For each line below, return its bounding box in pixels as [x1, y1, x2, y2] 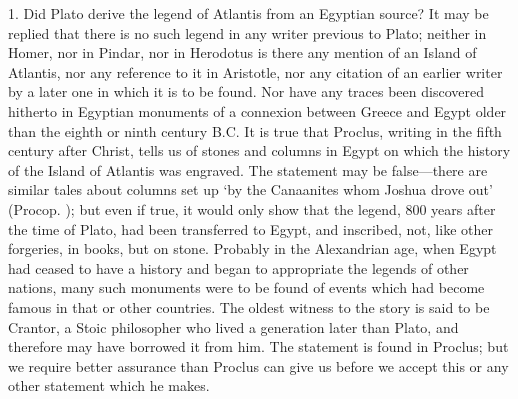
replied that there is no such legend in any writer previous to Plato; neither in [8, 22, 487, 43]
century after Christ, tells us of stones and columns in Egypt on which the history [8, 140, 511, 161]
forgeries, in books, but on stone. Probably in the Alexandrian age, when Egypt [8, 238, 497, 259]
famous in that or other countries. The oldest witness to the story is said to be [8, 296, 490, 317]
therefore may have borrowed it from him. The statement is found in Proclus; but [8, 336, 509, 357]
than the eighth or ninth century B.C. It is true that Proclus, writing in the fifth [8, 120, 502, 141]
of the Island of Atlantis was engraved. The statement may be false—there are [8, 159, 488, 180]
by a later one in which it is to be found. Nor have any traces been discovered [8, 81, 484, 102]
